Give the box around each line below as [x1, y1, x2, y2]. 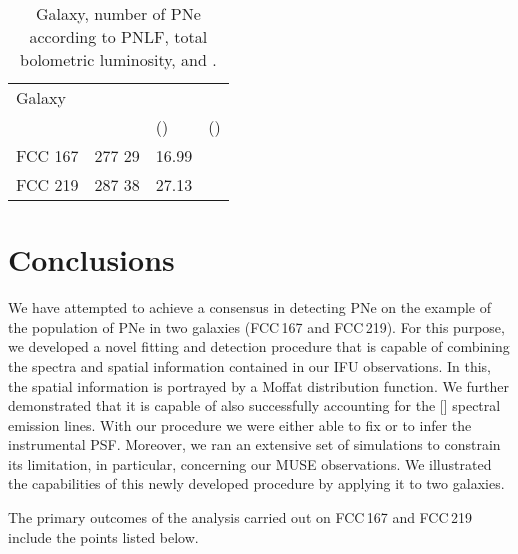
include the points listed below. [8, 526, 199, 547]
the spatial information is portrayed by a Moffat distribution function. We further [8, 375, 510, 396]
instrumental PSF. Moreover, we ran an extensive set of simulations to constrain [8, 434, 501, 455]
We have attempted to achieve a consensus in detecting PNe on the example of [8, 297, 491, 318]
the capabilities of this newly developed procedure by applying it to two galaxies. [8, 473, 505, 494]
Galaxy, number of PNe [35, 2, 201, 25]
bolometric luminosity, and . [20, 48, 217, 71]
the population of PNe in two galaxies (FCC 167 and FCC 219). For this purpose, [8, 316, 505, 337]
